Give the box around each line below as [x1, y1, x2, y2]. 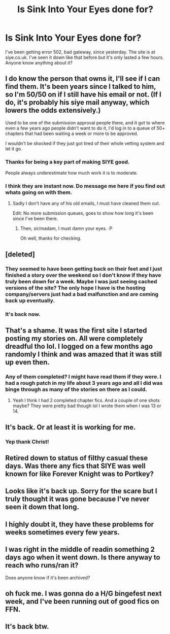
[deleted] [5, 250, 36, 258]
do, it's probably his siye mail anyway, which [5, 98, 150, 107]
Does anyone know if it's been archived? [5, 575, 90, 581]
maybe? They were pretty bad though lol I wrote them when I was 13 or [12, 403, 161, 409]
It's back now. [5, 311, 41, 318]
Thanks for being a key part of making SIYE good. [5, 158, 130, 165]
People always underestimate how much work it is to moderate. [5, 170, 138, 176]
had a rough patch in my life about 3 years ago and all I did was [5, 379, 163, 386]
